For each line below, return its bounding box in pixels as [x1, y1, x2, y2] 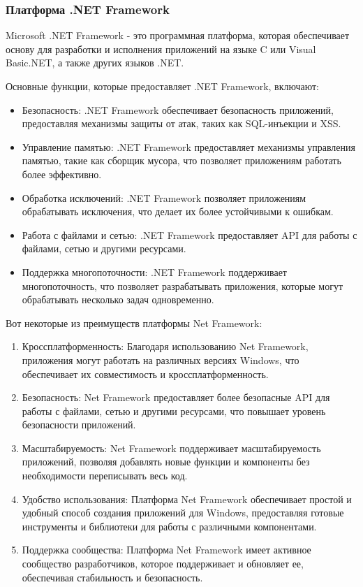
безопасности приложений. [22, 417, 136, 432]
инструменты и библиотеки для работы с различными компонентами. [22, 519, 317, 533]
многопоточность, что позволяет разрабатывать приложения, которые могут [22, 278, 343, 293]
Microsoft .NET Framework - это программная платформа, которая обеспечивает [6, 28, 350, 43]
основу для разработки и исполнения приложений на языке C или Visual [6, 41, 316, 56]
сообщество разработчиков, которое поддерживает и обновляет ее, [22, 556, 304, 571]
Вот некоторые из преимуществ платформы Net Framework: [6, 315, 262, 330]
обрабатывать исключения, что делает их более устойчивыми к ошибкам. [22, 204, 334, 219]
